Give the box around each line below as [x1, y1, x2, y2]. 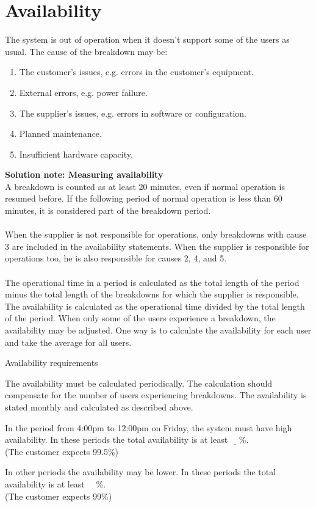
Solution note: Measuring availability [5, 168, 163, 181]
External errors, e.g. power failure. [19, 86, 148, 98]
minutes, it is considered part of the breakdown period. [5, 204, 211, 217]
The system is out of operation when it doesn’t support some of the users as [5, 33, 290, 46]
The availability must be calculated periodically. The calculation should [5, 376, 273, 389]
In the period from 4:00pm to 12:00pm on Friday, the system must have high [5, 421, 292, 434]
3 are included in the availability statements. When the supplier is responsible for [5, 239, 309, 252]
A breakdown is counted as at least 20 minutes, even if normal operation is [5, 180, 285, 192]
